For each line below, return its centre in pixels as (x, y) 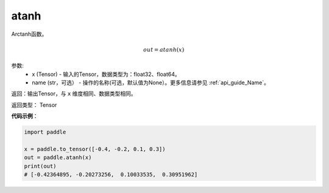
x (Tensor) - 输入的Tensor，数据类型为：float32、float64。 (106, 74)
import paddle (45, 132)
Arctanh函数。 (29, 34)
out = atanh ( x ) (164, 49)
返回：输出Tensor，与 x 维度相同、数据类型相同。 (74, 93)
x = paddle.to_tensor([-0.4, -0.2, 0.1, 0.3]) (95, 149)
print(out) (40, 166)
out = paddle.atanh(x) (58, 157)
